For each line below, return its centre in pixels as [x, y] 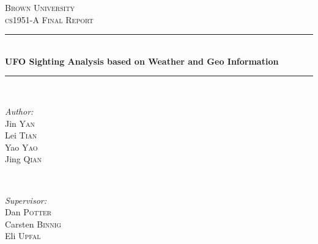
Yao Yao [21, 147]
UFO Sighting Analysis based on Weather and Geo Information [142, 61]
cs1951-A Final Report [49, 19]
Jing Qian [24, 159]
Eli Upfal [23, 236]
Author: [19, 111]
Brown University [40, 7]
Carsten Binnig [33, 224]
